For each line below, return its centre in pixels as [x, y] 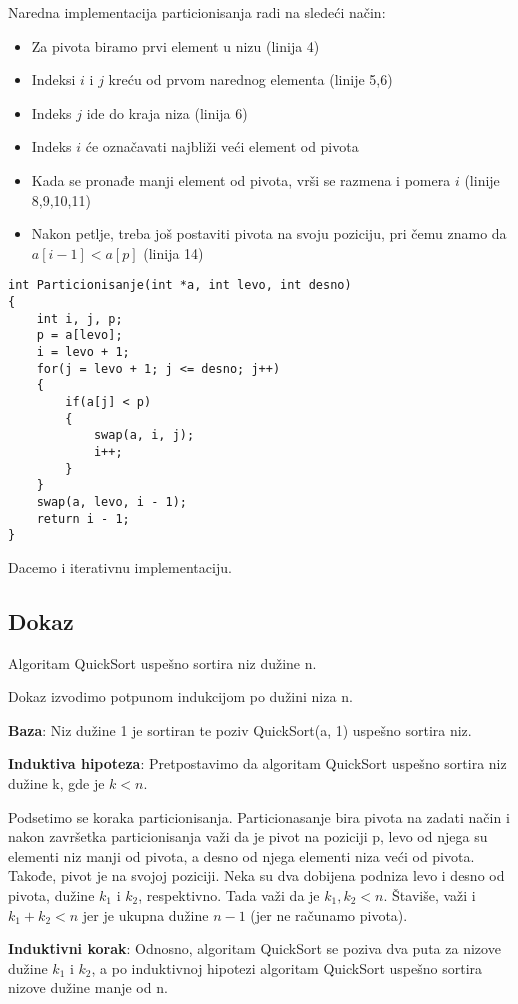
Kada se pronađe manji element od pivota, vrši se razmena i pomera [241, 179]
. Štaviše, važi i [429, 894]
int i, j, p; [79, 318]
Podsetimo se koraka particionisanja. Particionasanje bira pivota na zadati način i [259, 816]
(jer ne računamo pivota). [329, 914]
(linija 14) [173, 252]
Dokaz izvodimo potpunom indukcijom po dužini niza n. [180, 696]
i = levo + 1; [83, 351]
